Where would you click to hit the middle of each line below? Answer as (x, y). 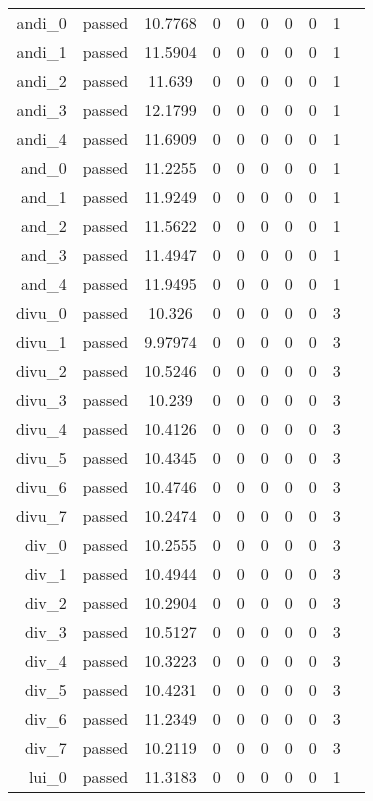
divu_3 (41, 399)
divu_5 (41, 457)
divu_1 (41, 341)
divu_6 (41, 486)
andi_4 (41, 138)
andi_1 (41, 51)
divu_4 (41, 428)
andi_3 (41, 109)
